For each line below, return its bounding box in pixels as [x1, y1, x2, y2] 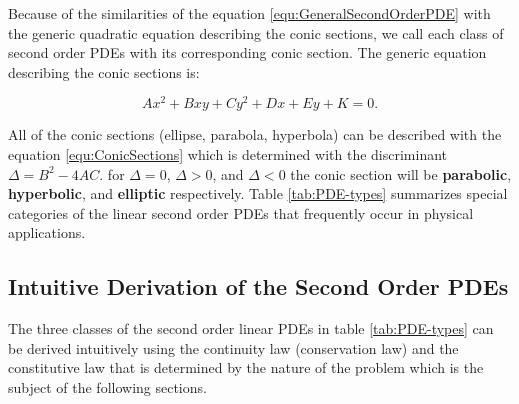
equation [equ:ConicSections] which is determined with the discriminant [8, 144, 448, 165]
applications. [8, 222, 86, 243]
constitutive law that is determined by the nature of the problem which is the [8, 357, 484, 378]
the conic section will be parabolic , [290, 163, 512, 184]
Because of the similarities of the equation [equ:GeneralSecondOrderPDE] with [8, 3, 491, 23]
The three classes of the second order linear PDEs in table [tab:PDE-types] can [8, 318, 494, 339]
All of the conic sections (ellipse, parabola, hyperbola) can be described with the [8, 124, 502, 145]
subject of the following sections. [8, 377, 207, 397]
